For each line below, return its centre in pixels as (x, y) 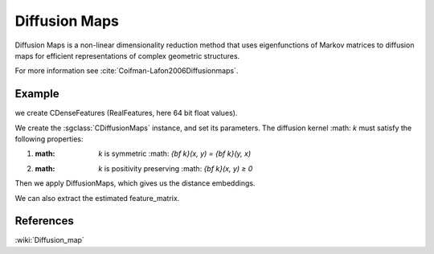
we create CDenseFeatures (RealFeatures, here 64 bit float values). (126, 113)
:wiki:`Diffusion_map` (49, 240)
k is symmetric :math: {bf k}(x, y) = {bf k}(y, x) (175, 154)
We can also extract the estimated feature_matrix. (97, 198)
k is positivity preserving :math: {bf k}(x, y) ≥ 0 (176, 168)
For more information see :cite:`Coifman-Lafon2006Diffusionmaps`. (127, 71)
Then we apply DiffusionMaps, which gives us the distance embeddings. (135, 183)
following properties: (49, 139)
